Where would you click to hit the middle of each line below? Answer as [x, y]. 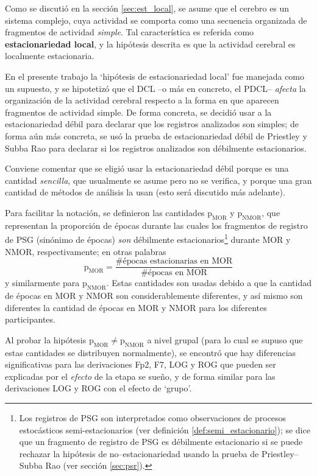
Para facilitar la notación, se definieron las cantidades [105, 212]
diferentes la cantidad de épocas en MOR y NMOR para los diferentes [136, 307]
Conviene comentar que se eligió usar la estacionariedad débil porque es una [147, 168]
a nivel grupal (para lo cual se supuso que [225, 339]
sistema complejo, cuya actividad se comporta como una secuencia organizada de [156, 20]
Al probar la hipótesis [46, 339]
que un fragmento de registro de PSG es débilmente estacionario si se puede [161, 442]
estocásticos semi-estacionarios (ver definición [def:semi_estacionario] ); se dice [165, 429]
